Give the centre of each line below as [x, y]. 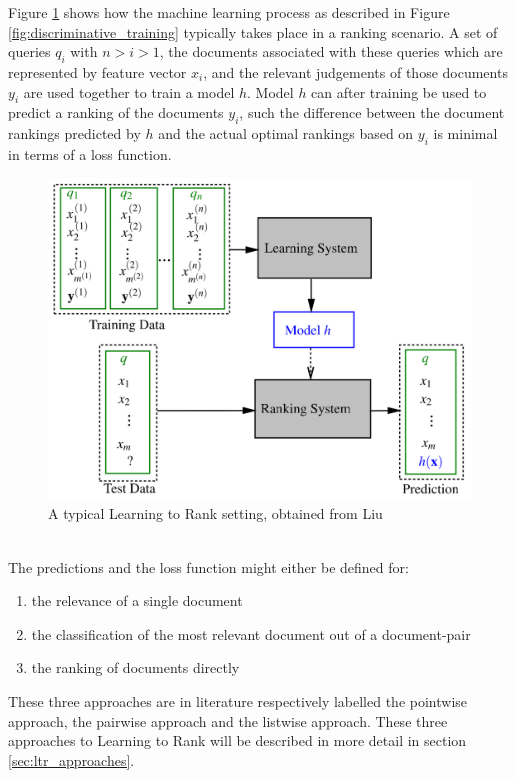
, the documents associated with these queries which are [331, 51]
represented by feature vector [97, 71]
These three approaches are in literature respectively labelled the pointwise [238, 701]
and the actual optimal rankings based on [286, 133]
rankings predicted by [74, 133]
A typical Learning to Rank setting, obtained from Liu [215, 513]
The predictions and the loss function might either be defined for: [208, 566]
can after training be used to [399, 91]
